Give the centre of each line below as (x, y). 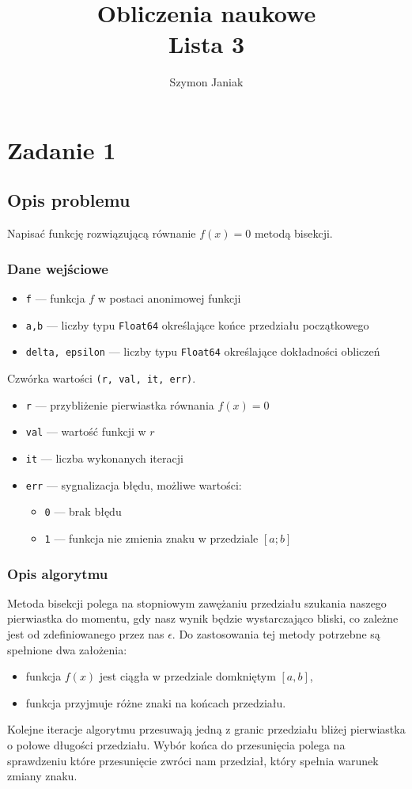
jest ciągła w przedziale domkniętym (187, 676)
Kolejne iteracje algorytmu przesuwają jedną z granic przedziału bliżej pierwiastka (206, 729)
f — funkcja (55, 298)
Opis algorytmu (58, 573)
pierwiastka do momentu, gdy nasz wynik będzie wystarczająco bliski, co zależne (203, 618)
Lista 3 (206, 44)
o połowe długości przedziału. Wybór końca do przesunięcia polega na (176, 745)
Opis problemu (69, 200)
